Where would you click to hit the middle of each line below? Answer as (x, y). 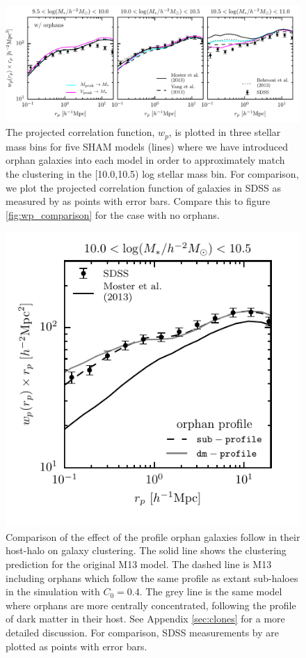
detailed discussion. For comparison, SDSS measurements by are (143, 633)
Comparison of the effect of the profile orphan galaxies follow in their (153, 536)
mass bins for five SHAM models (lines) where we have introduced (147, 146)
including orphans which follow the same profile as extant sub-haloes (152, 577)
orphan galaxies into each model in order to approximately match (145, 160)
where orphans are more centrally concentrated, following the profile (151, 605)
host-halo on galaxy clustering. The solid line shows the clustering (146, 550)
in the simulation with (53, 591)
